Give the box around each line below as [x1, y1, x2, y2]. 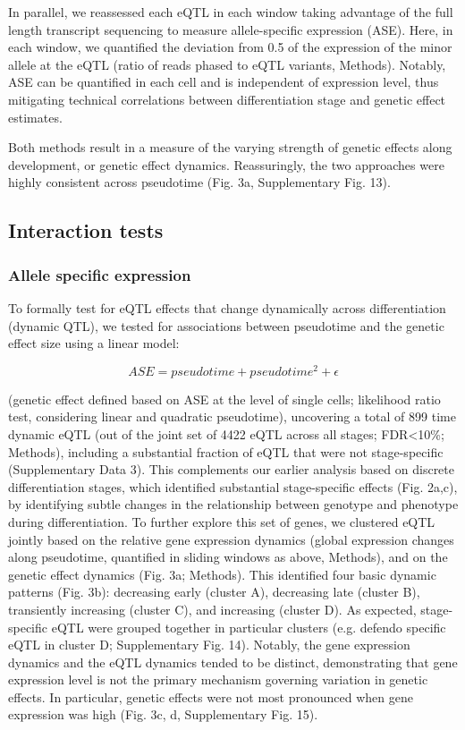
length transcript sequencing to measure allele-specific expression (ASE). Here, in [8, 20, 453, 38]
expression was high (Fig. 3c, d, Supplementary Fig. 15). [8, 705, 318, 724]
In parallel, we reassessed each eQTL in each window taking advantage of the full [8, 3, 453, 21]
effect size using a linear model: [8, 334, 180, 352]
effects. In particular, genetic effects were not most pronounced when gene [8, 687, 413, 706]
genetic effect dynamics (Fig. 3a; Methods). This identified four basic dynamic [8, 564, 436, 583]
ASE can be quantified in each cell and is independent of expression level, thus [8, 72, 439, 91]
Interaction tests [8, 216, 164, 244]
